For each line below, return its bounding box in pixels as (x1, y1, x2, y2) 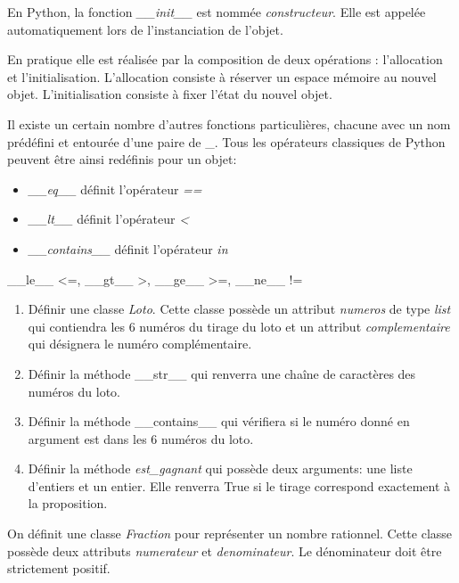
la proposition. (28, 494, 108, 513)
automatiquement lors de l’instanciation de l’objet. (7, 20, 283, 38)
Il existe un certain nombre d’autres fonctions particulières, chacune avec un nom (7, 114, 451, 133)
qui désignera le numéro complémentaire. (28, 334, 252, 353)
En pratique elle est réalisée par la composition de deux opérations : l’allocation (7, 50, 443, 69)
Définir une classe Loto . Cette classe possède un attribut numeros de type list (28, 300, 451, 318)
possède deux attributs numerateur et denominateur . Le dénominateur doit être (7, 541, 442, 560)
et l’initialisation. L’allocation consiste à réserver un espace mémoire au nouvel (7, 67, 437, 86)
